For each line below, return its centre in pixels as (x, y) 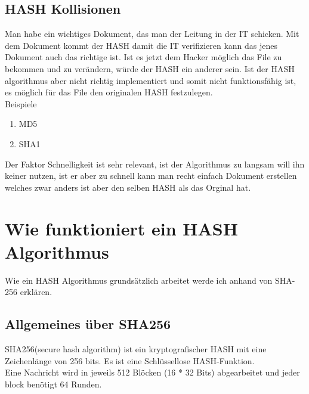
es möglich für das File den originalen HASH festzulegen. (109, 92)
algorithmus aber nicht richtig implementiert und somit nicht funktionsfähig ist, (151, 80)
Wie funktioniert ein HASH (121, 228)
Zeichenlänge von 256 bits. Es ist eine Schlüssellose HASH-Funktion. (130, 360)
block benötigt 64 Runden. (53, 384)
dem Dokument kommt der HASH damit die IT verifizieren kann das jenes (141, 45)
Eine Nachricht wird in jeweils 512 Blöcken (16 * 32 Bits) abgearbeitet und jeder (152, 372)
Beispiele (21, 103)
